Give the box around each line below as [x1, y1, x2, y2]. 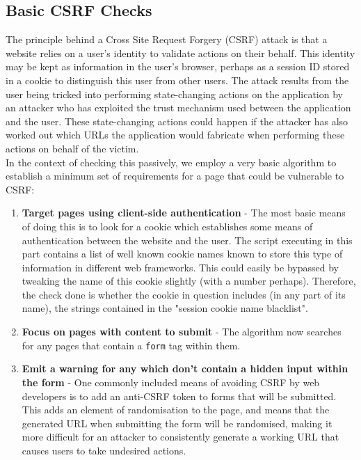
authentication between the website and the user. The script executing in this [22, 232, 353, 247]
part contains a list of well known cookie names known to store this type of [22, 246, 343, 261]
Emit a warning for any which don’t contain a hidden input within [22, 361, 348, 376]
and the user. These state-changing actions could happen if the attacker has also [6, 113, 348, 128]
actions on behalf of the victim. [6, 141, 139, 155]
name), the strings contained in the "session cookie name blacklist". [22, 301, 308, 315]
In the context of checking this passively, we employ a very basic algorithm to [6, 154, 337, 169]
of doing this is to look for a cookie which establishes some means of [22, 219, 313, 233]
